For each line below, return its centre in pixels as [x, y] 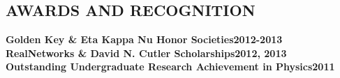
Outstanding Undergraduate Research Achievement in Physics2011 [170, 67]
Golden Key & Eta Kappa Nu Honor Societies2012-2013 [144, 39]
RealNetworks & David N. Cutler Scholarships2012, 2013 [146, 53]
